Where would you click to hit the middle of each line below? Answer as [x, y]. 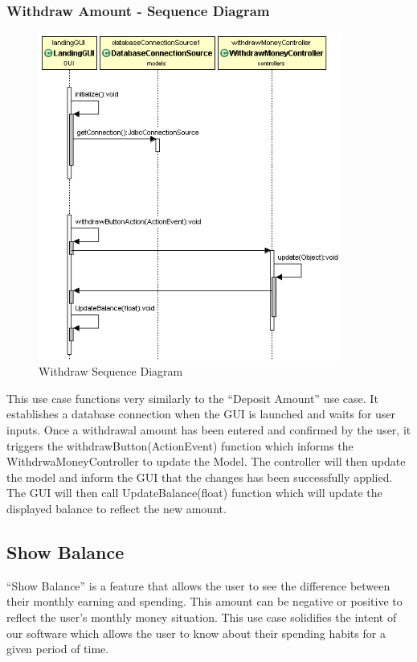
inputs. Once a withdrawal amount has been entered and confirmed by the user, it [209, 429]
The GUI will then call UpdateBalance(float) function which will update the [194, 493]
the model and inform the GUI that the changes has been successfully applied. [200, 477]
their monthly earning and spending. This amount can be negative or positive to [204, 601]
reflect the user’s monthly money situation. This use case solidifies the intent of [202, 617]
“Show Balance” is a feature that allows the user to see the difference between [198, 585]
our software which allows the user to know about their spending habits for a [196, 633]
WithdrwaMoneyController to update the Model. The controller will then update [206, 461]
